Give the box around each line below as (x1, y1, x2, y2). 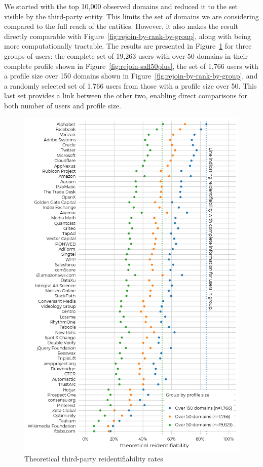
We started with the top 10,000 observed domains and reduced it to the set (4, 1, 238, 11)
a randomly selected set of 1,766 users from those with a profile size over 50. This (4, 80, 257, 91)
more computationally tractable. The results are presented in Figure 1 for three (4, 41, 252, 51)
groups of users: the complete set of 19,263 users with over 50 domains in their (4, 50, 248, 61)
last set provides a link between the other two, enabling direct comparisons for (4, 90, 248, 101)
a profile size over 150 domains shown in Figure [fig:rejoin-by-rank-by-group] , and (4, 70, 258, 81)
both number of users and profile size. (4, 100, 121, 110)
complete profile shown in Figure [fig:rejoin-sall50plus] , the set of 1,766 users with (4, 60, 258, 71)
